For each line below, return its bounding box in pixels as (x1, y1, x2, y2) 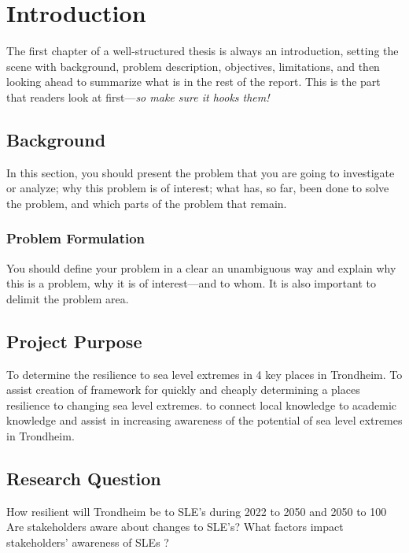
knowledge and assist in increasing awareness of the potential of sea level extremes (6, 412, 403, 429)
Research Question (6, 466, 161, 491)
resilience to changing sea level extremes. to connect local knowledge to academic (6, 396, 397, 413)
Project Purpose (6, 328, 142, 353)
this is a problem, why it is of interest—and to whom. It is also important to (6, 275, 376, 291)
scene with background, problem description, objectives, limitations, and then (6, 58, 380, 74)
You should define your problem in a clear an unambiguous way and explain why (6, 259, 396, 276)
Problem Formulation (6, 228, 146, 248)
